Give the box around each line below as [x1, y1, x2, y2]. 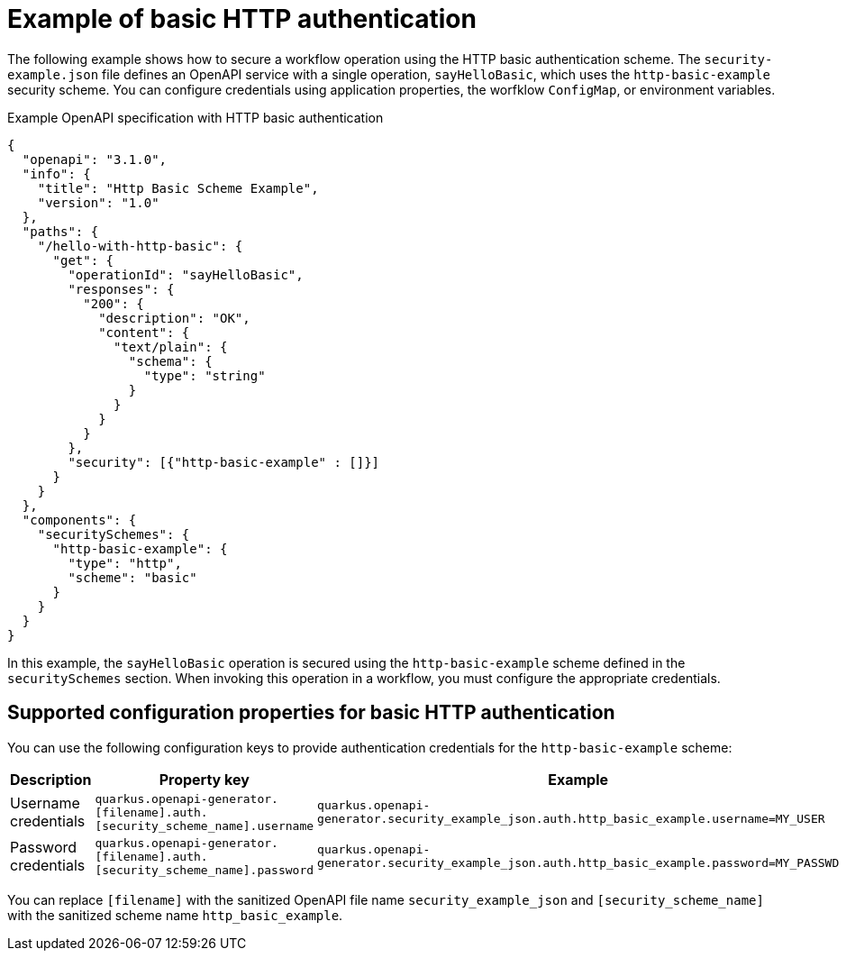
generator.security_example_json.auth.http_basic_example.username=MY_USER [317, 812, 825, 826]
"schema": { [128, 353, 213, 369]
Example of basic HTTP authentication [7, 4, 477, 34]
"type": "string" [143, 368, 266, 383]
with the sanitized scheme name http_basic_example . [7, 907, 343, 923]
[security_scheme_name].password [95, 862, 314, 877]
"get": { [52, 252, 114, 268]
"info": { [22, 166, 91, 181]
